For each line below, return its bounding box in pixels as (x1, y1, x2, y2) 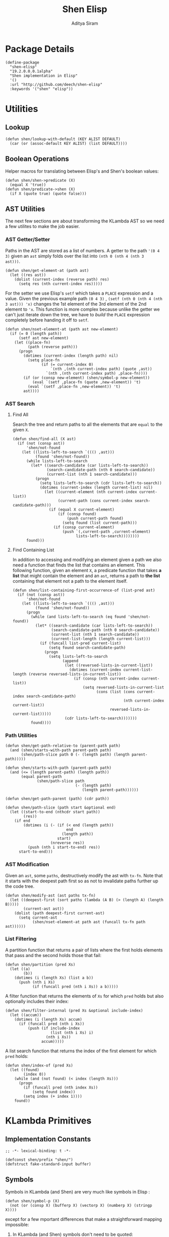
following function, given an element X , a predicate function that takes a (12, 567, 162, 573)
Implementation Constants (5, 1135, 91, 1144)
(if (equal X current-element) (48, 507, 115, 512)
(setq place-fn (27, 357, 60, 363)
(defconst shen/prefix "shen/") (5, 1157, 73, 1162)
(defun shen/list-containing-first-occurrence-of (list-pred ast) (12, 588, 155, 593)
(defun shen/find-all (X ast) (12, 436, 77, 441)
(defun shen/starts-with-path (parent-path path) (5, 765, 112, 770)
